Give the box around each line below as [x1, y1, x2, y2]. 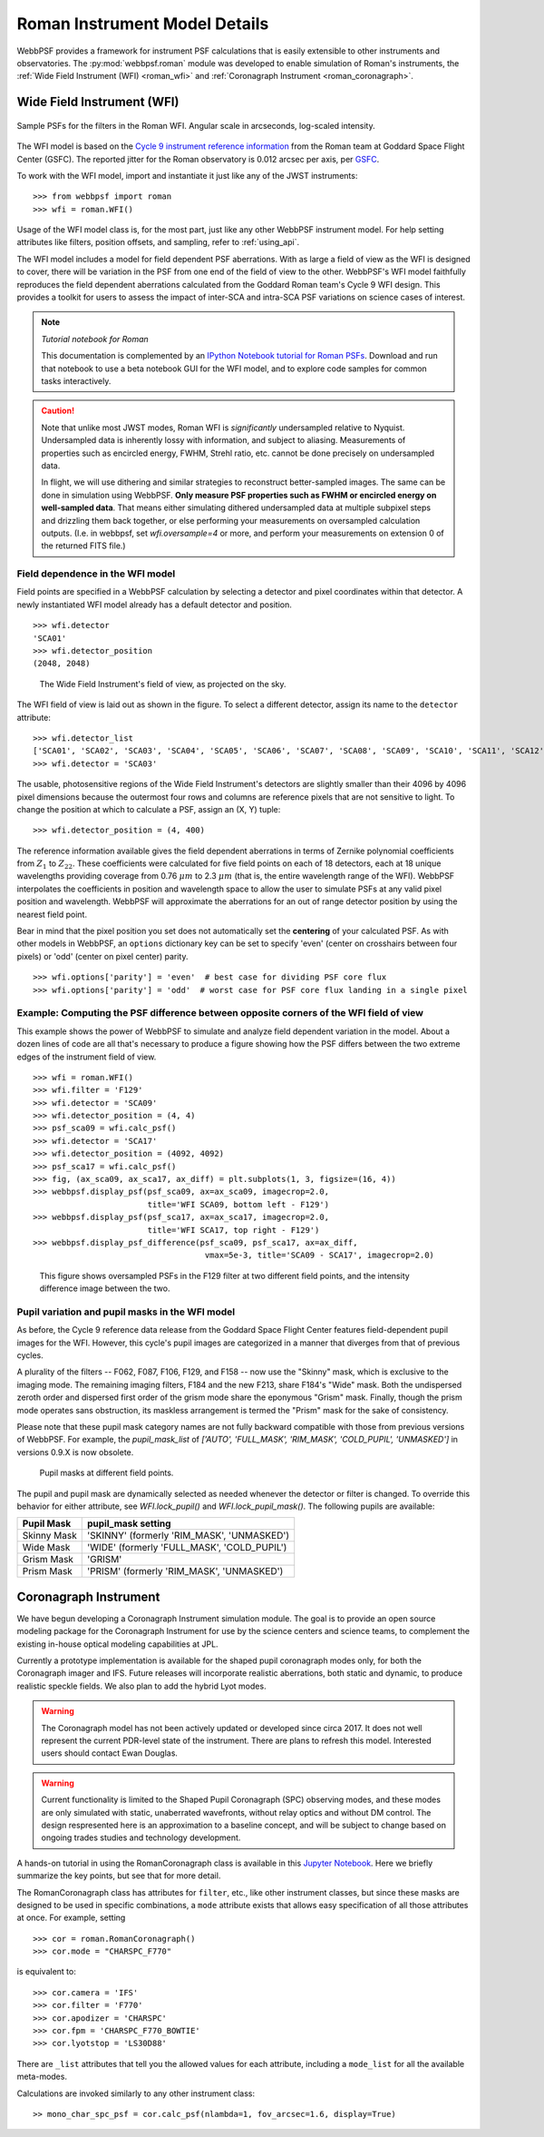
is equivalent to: [16, 1966, 76, 1977]
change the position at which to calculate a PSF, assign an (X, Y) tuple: [16, 803, 281, 814]
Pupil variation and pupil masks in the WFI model [16, 1305, 236, 1318]
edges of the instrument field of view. [16, 1051, 157, 1062]
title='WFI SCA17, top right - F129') [147, 1225, 320, 1235]
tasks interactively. [41, 375, 112, 386]
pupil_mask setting [86, 1517, 171, 1530]
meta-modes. [16, 2071, 68, 2083]
